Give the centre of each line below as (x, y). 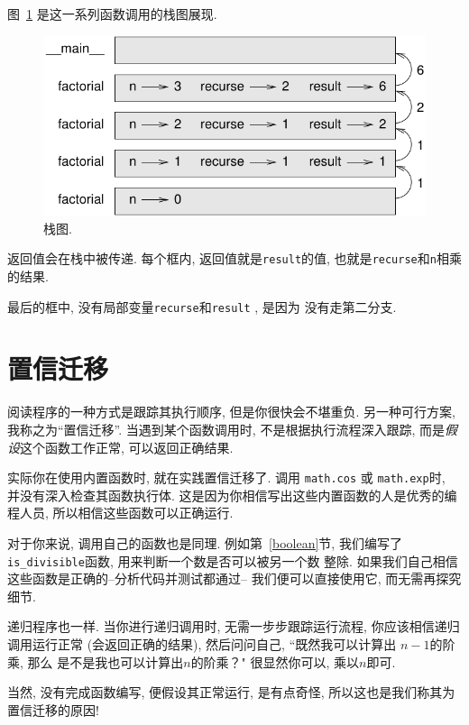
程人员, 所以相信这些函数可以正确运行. (120, 513)
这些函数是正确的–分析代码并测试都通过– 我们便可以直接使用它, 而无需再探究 (234, 578)
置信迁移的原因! (53, 709)
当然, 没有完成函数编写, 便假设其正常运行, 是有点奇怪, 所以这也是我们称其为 (231, 692)
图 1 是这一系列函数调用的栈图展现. (112, 14)
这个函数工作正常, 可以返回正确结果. (127, 447)
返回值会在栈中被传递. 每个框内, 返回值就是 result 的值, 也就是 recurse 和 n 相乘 (234, 258)
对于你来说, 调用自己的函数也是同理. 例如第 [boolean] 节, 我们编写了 (205, 543)
